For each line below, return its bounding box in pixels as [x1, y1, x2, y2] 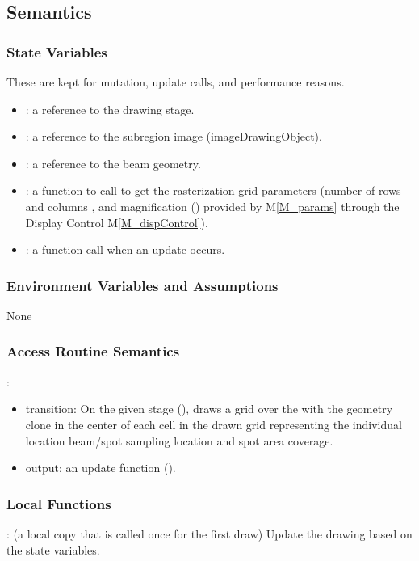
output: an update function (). [25, 459, 176, 476]
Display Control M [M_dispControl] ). [25, 213, 208, 230]
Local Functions [6, 493, 111, 513]
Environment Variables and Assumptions [6, 275, 279, 295]
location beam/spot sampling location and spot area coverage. [25, 432, 333, 449]
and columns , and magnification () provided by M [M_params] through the [25, 197, 400, 214]
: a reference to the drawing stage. [25, 100, 195, 117]
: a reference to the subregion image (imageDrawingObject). [25, 128, 322, 145]
